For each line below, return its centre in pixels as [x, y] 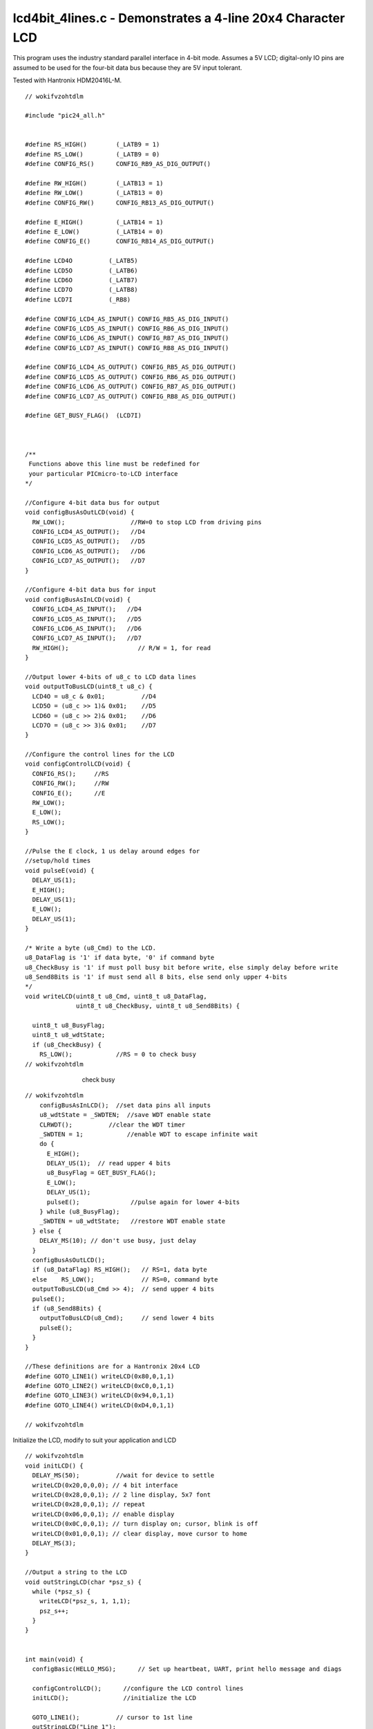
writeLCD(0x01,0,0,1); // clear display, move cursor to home [140, 1533]
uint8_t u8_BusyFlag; [69, 1026]
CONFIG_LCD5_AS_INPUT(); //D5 [87, 619]
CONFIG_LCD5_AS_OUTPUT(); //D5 [89, 542]
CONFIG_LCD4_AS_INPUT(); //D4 [87, 609]
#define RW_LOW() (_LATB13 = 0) [94, 193]
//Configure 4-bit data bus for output [93, 502]
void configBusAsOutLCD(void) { [80, 512]
